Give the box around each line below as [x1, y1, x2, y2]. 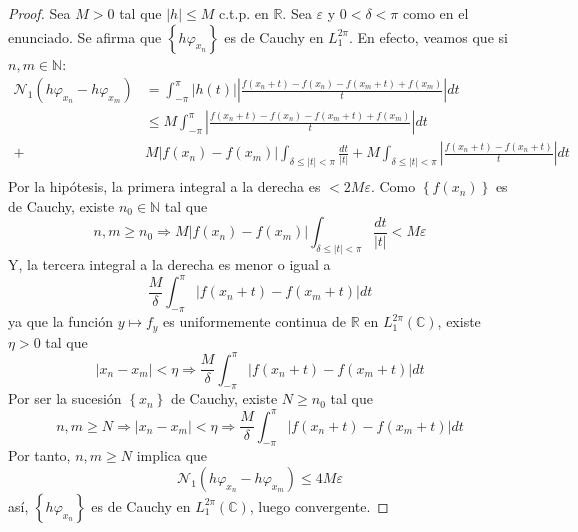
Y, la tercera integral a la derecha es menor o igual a [8, 254, 331, 275]
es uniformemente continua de [163, 311, 346, 332]
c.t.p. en [218, 3, 269, 23]
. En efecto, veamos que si [348, 26, 508, 47]
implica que [136, 445, 208, 466]
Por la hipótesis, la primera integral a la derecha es [8, 176, 321, 197]
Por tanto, [8, 445, 71, 466]
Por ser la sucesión [8, 388, 122, 409]
